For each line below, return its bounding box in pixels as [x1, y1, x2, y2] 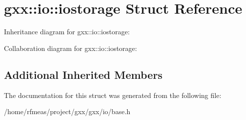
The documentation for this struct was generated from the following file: [4, 90, 221, 100]
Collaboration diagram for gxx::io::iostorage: [4, 43, 137, 53]
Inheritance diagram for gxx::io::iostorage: [4, 26, 130, 37]
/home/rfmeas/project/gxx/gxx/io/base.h [4, 106, 131, 117]
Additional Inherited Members [4, 67, 163, 82]
